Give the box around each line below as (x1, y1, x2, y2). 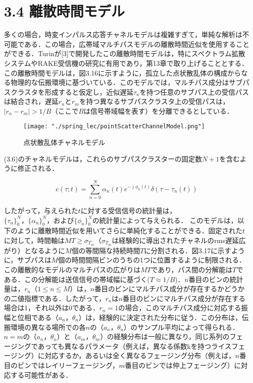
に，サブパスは (4, 255, 52, 265)
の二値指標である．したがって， (4, 293, 106, 303)
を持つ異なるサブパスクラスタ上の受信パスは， (79, 96, 230, 106)
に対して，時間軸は (4, 235, 65, 245)
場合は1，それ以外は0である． (4, 302, 99, 313)
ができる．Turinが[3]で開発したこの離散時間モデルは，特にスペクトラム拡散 (4, 48, 245, 59)
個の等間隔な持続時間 (72, 245, 140, 255)
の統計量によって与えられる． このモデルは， (92, 215, 237, 225)
